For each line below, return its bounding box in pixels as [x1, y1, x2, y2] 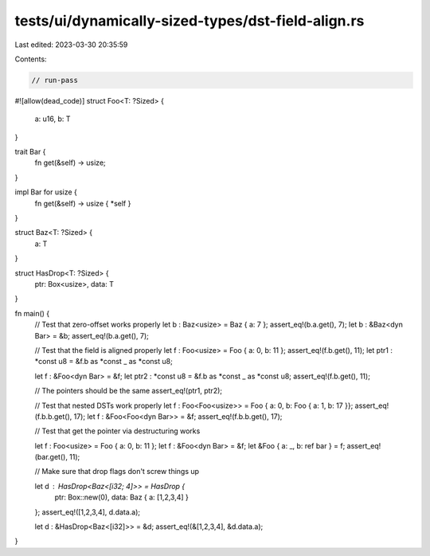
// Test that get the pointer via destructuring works [34, 426, 201, 436]
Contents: [14, 54, 47, 64]
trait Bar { [14, 147, 46, 157]
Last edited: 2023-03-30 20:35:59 [14, 40, 128, 49]
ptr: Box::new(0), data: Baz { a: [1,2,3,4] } [54, 492, 189, 502]
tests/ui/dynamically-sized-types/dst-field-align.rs [14, 12, 365, 29]
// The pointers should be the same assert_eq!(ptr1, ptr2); [34, 386, 223, 396]
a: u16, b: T [34, 114, 71, 123]
